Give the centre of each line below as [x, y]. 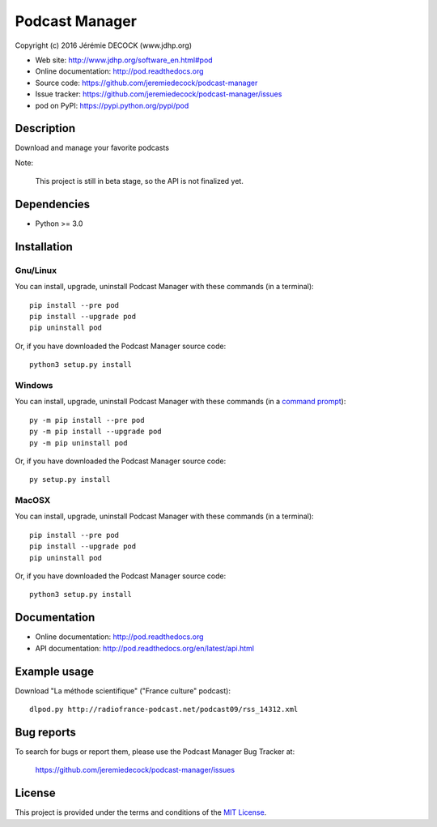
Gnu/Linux [36, 270]
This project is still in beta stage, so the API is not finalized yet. [140, 181]
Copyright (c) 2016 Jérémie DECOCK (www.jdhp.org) [104, 45]
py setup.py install [70, 480]
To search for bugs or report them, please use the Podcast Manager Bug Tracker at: [155, 751]
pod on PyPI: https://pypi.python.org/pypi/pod [112, 105]
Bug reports [46, 732]
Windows [34, 385]
